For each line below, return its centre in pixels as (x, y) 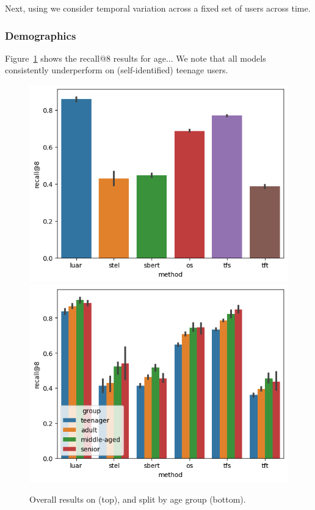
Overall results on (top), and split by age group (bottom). (138, 499)
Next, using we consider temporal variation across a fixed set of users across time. (158, 8)
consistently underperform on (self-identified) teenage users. (117, 70)
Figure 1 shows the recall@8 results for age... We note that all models (136, 58)
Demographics (41, 35)
